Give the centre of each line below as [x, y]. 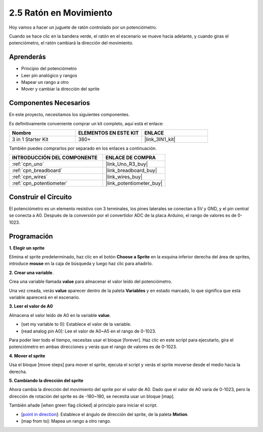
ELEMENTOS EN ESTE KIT [108, 133]
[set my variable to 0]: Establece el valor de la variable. [76, 324]
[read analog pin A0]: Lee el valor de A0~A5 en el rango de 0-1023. [89, 331]
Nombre [22, 133]
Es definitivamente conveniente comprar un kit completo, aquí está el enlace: [86, 123]
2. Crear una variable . [31, 273]
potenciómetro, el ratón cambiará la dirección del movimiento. [71, 43]
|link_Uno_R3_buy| [127, 164]
